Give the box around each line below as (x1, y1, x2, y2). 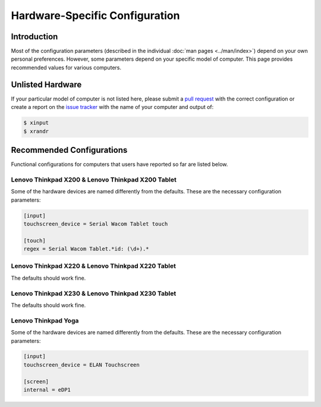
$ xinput (23, 120, 49, 126)
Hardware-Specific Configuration (11, 9, 180, 22)
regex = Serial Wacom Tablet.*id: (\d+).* (23, 246, 149, 252)
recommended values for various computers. (11, 64, 122, 71)
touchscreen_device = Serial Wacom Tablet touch (23, 220, 168, 227)
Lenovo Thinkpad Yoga (11, 316, 79, 324)
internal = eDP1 (23, 387, 71, 393)
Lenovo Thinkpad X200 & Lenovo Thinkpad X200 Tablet (11, 176, 177, 184)
